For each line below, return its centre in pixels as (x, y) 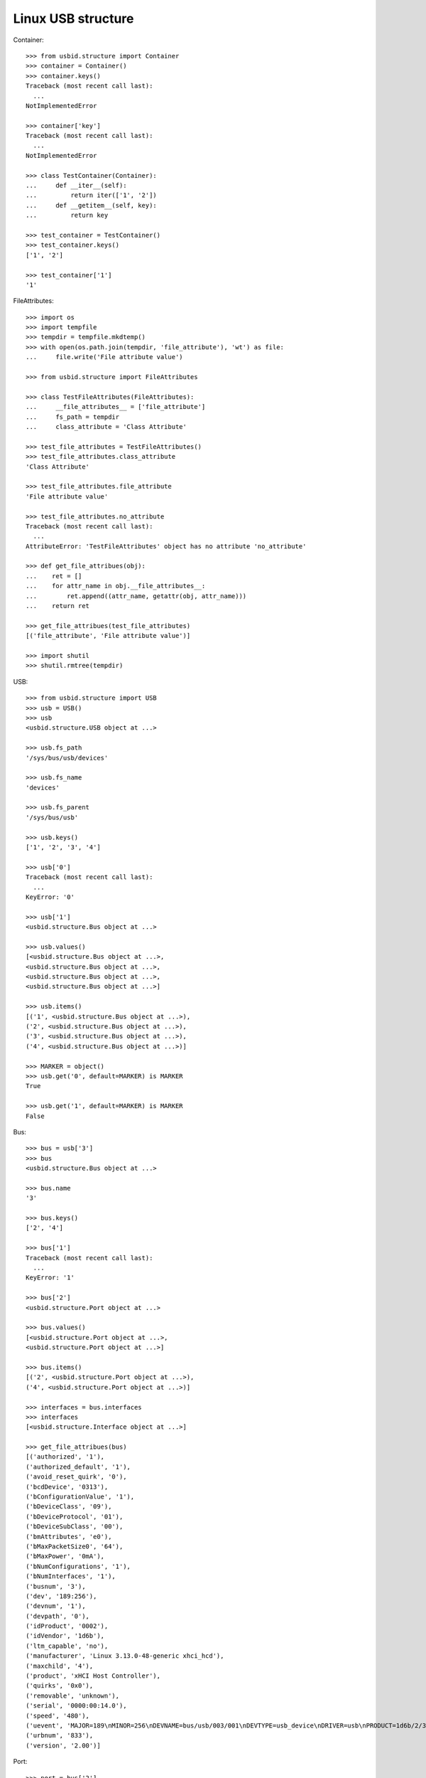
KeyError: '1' (50, 1278)
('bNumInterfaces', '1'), (71, 1576)
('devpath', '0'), (58, 1616)
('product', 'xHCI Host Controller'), (93, 1676)
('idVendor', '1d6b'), (65, 1636)
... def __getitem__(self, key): (92, 205)
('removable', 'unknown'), (73, 1696)
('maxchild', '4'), (60, 1666)
